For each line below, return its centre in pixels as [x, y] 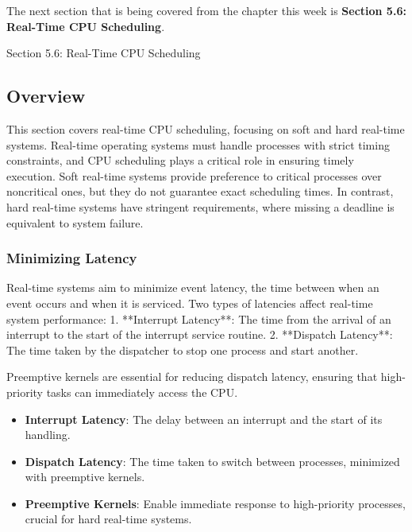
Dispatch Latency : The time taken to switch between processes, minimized [212, 461]
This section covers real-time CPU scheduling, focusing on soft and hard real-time [206, 128]
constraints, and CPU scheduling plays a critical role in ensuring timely [180, 160]
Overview [46, 96]
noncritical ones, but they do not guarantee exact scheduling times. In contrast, [200, 191]
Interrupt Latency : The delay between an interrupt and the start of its [204, 419]
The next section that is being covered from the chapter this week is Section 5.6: [206, 10]
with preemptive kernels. [85, 477]
